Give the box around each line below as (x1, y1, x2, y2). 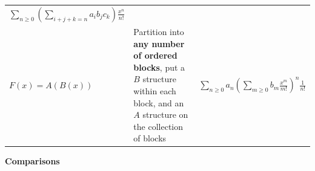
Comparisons (5, 155, 60, 167)
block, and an (133, 96, 184, 109)
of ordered (133, 49, 177, 62)
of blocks (133, 132, 167, 144)
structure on (142, 108, 188, 121)
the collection (133, 120, 184, 132)
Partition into (133, 25, 184, 37)
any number (133, 37, 185, 50)
